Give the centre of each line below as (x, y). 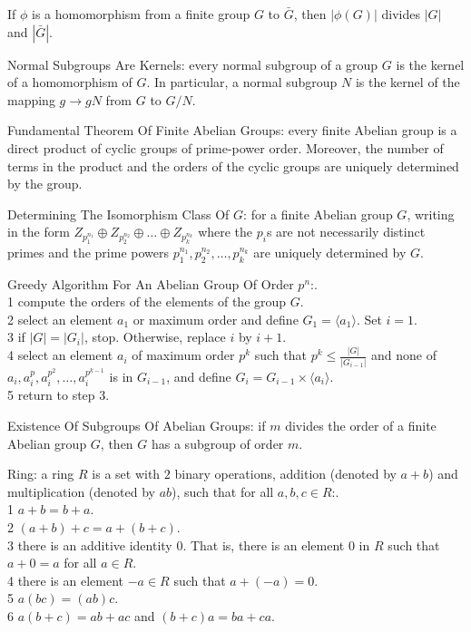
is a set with (126, 474)
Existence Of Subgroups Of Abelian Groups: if (137, 425)
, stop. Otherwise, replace (155, 337)
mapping (31, 99)
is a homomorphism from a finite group (141, 14)
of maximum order (183, 355)
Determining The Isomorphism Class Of (118, 214)
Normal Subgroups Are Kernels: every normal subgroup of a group (193, 64)
